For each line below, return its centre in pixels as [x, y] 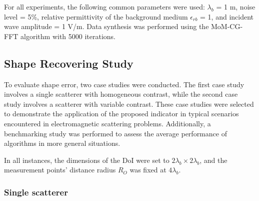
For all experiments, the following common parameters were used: [104, 7]
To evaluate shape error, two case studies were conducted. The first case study [124, 84]
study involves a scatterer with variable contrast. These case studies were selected [129, 104]
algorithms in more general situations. [62, 143]
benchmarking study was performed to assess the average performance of [115, 133]
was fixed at [148, 170]
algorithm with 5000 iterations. [68, 36]
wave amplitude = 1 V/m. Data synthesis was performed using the [106, 26]
